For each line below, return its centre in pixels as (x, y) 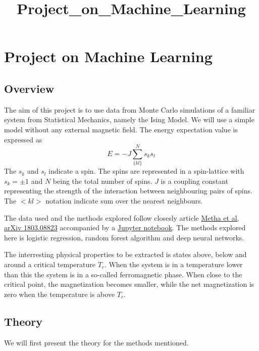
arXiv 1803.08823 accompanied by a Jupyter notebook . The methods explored (125, 228)
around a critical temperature (50, 264)
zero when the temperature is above (60, 294)
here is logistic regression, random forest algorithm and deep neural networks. (124, 237)
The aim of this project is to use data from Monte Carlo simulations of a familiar (130, 109)
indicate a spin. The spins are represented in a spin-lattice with (146, 171)
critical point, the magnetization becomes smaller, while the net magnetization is (129, 284)
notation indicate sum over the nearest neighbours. (124, 201)
